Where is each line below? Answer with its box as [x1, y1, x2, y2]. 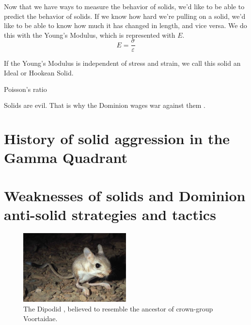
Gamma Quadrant [4, 148, 128, 167]
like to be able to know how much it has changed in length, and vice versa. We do [4, 20, 247, 30]
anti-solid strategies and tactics [4, 204, 216, 224]
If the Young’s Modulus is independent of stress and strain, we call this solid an [4, 58, 241, 68]
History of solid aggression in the [4, 129, 230, 148]
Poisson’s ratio [4, 84, 47, 94]
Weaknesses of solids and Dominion [4, 185, 246, 205]
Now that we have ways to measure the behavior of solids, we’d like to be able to [4, 1, 245, 11]
